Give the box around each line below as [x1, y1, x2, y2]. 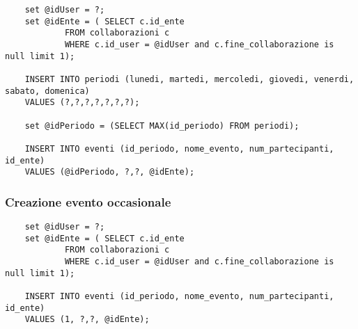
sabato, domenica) [5, 86, 90, 96]
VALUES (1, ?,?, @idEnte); [24, 314, 150, 325]
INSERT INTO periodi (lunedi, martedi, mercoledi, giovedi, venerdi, [24, 74, 355, 84]
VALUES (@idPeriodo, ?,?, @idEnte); [24, 167, 195, 177]
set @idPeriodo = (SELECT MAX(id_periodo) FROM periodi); [24, 120, 299, 131]
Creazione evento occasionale [5, 193, 171, 210]
